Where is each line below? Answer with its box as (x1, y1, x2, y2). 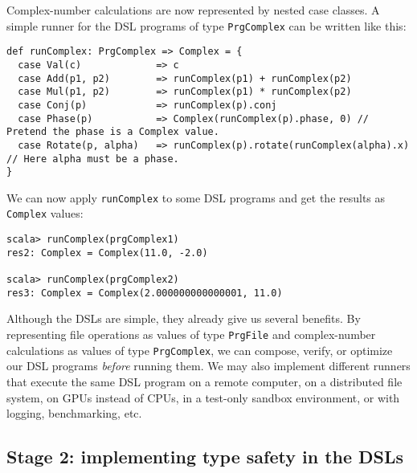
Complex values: (6, 205, 84, 222)
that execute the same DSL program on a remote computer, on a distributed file (6, 373, 403, 389)
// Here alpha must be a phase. (6, 153, 179, 165)
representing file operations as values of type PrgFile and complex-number (6, 326, 376, 342)
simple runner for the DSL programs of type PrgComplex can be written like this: (6, 17, 407, 34)
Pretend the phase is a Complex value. (6, 126, 219, 138)
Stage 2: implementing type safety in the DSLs (6, 444, 404, 469)
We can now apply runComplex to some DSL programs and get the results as (6, 189, 386, 206)
